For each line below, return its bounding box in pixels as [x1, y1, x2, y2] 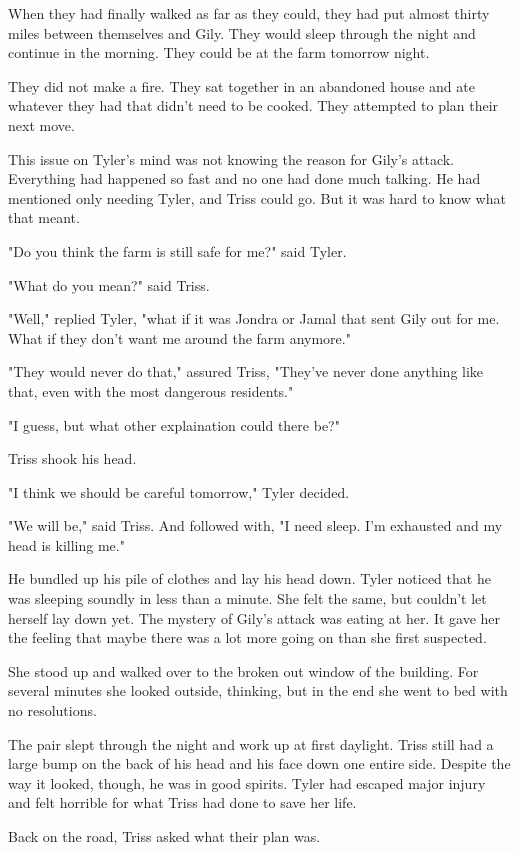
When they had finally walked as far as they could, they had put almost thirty [8, 3, 490, 23]
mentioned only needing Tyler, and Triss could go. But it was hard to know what [8, 187, 506, 208]
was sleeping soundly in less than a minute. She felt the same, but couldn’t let [8, 588, 487, 609]
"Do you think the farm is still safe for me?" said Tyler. [8, 240, 347, 261]
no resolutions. [8, 700, 97, 721]
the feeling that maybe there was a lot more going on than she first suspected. [8, 627, 487, 648]
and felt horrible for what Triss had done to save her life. [8, 792, 357, 813]
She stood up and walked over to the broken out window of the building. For [8, 660, 479, 681]
